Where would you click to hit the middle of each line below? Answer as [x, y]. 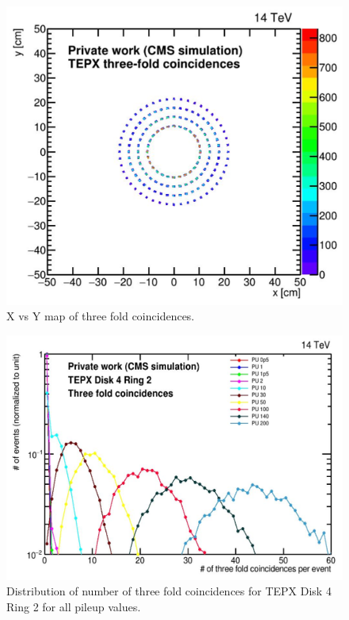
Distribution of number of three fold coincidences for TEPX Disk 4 [169, 591]
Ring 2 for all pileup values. [74, 606]
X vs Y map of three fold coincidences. [101, 316]
